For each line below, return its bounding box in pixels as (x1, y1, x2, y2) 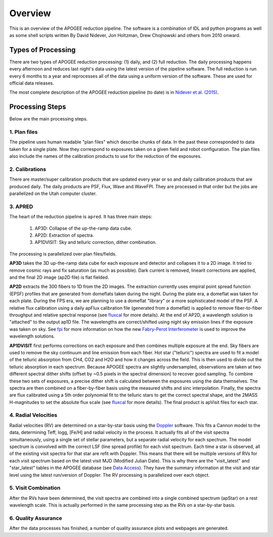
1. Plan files (9, 129, 38, 136)
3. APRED (9, 203, 33, 210)
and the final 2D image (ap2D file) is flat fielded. (9, 274, 109, 280)
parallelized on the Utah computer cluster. (9, 190, 97, 197)
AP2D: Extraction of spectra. (34, 232, 95, 238)
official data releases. (9, 80, 54, 86)
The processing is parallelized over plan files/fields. (9, 251, 117, 257)
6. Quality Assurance (9, 514, 63, 521)
